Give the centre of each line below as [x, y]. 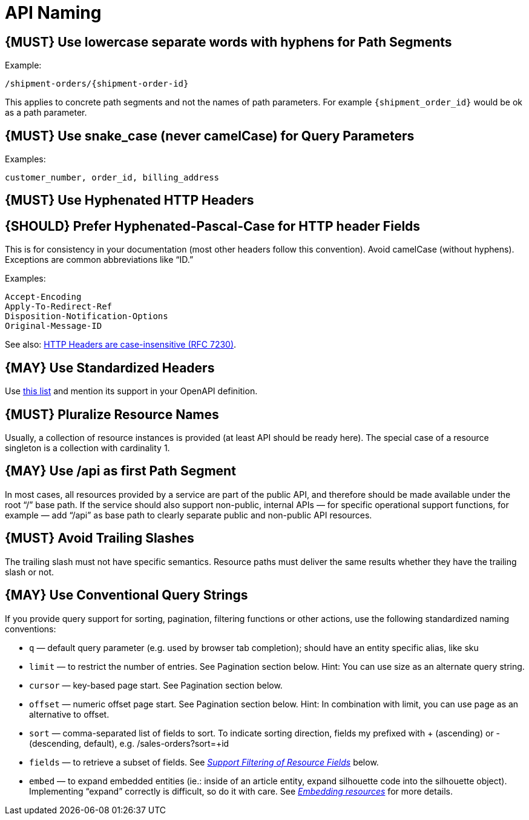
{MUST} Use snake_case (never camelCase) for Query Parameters [210, 136]
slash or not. [30, 572]
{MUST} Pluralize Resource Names [112, 414]
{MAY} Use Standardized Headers [110, 368]
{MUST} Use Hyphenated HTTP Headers [130, 200]
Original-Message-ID [54, 326]
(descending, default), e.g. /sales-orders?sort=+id [129, 743]
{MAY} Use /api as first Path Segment [120, 471]
